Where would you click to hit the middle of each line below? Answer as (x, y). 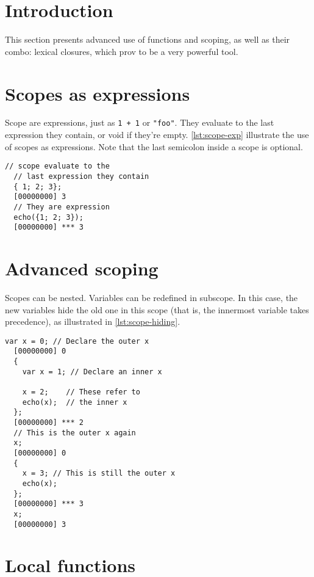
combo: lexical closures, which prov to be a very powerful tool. (122, 51)
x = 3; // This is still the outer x (99, 474)
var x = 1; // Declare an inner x (92, 372)
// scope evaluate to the (57, 166)
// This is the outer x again (75, 433)
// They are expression (62, 207)
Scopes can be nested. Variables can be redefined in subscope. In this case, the (152, 297)
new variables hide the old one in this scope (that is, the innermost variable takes (157, 309)
